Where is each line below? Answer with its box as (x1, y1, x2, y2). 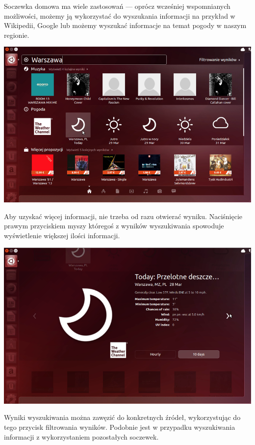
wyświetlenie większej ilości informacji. (4, 230, 120, 241)
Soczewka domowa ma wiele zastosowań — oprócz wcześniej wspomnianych (4, 1, 230, 11)
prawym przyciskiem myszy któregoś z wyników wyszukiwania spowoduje (4, 221, 224, 231)
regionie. (4, 29, 29, 40)
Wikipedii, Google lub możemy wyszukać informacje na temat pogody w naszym (4, 20, 247, 30)
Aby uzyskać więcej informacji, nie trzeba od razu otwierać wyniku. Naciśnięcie (4, 211, 243, 221)
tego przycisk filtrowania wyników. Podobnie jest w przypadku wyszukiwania (4, 422, 235, 432)
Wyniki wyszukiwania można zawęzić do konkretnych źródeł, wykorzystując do (4, 412, 241, 422)
